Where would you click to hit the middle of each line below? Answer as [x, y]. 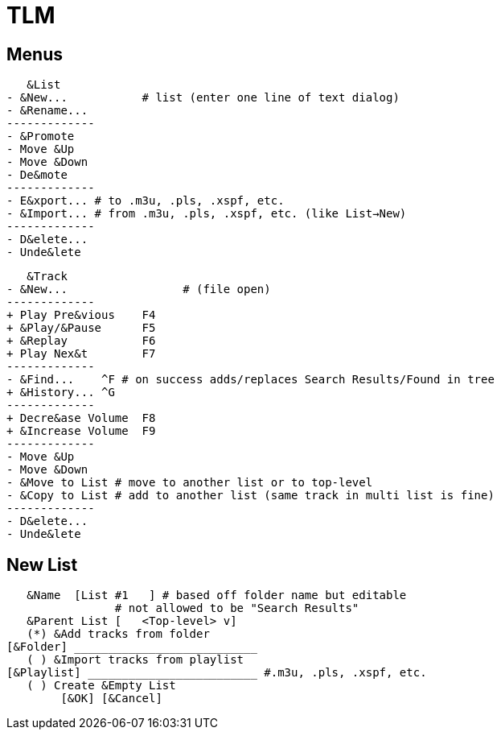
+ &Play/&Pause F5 [81, 328]
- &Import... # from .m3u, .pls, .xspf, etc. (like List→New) [207, 214]
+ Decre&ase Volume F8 [81, 418]
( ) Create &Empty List [101, 686]
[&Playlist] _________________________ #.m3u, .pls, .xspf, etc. [217, 673]
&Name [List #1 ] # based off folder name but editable [217, 595]
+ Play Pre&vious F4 [81, 315]
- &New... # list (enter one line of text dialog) [203, 98]
